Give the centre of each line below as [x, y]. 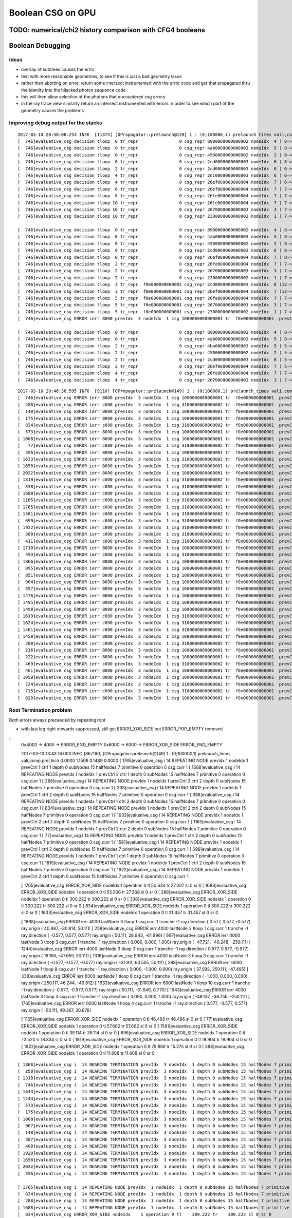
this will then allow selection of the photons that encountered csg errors [93, 96]
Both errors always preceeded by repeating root [57, 720]
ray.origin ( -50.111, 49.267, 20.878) [56, 1010]
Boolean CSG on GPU [53, 13]
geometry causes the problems [53, 110]
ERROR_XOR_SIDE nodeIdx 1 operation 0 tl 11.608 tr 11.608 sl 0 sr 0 [88, 1053]
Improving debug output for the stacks [55, 123]
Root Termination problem [41, 710]
